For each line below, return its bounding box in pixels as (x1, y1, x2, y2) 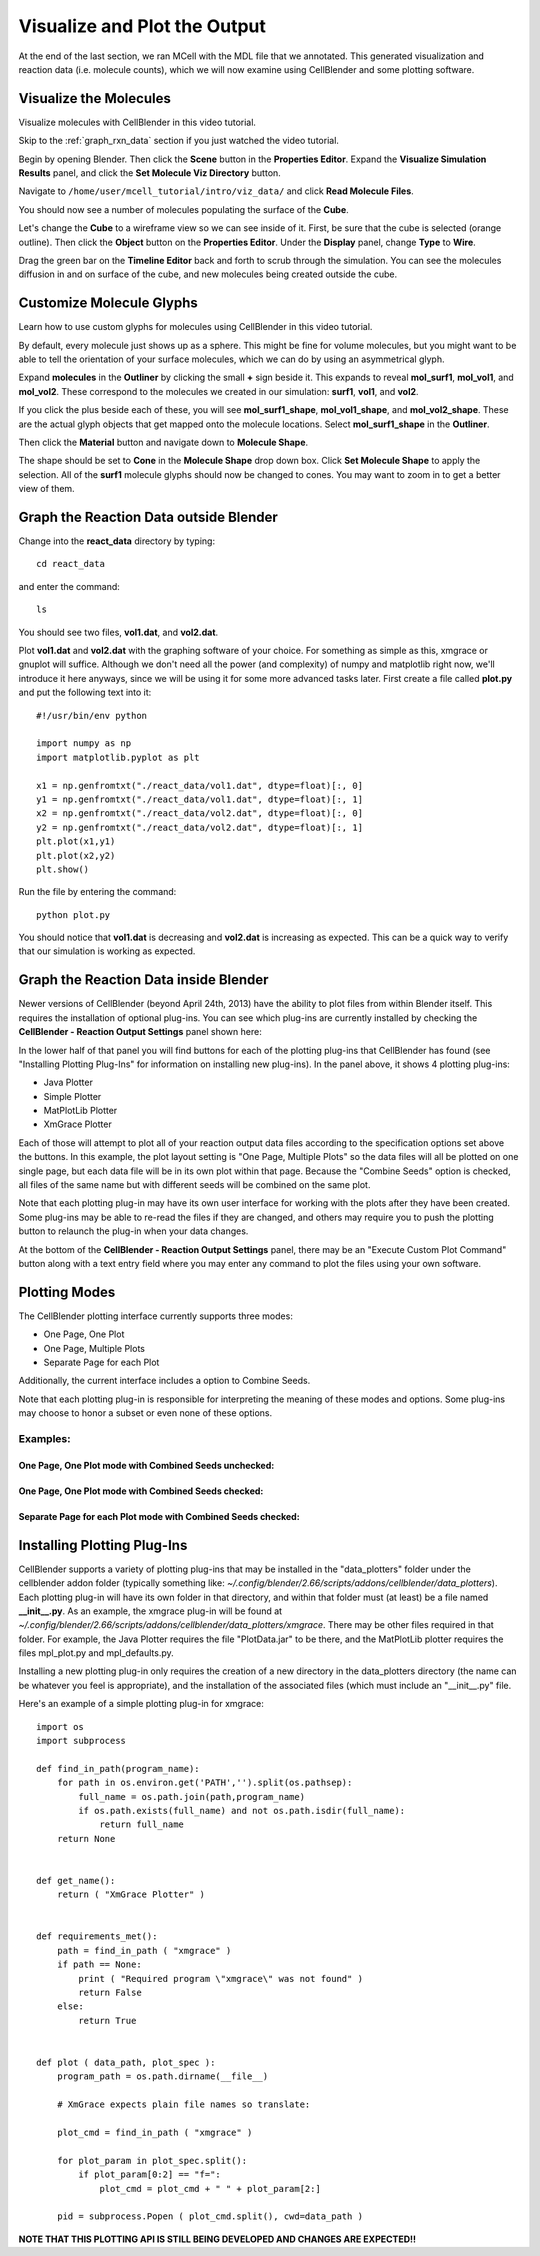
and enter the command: (18, 580, 120, 592)
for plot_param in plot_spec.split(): (56, 2155, 248, 2166)
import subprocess (36, 1735, 127, 1747)
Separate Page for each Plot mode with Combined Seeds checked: (18, 1510, 300, 1522)
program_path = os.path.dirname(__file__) (56, 2071, 269, 2082)
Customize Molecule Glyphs (18, 295, 199, 312)
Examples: (18, 1432, 71, 1446)
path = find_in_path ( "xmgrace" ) (56, 1945, 232, 1956)
